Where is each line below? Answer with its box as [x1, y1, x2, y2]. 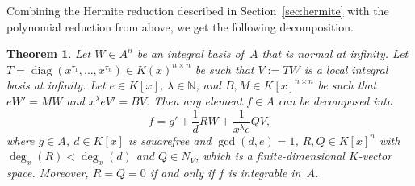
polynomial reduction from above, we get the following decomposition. [6, 18, 354, 35]
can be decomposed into [278, 92, 393, 109]
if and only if [149, 164, 215, 181]
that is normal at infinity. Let [262, 45, 409, 62]
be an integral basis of [136, 45, 244, 62]
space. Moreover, [6, 164, 89, 181]
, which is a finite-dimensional [195, 147, 345, 164]
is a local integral [304, 60, 388, 77]
